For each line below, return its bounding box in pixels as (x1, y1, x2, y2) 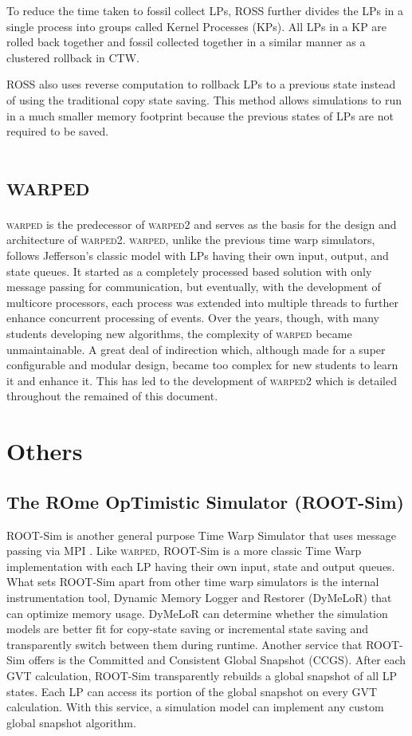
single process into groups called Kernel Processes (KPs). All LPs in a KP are (6, 18, 387, 34)
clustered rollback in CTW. (6, 49, 139, 65)
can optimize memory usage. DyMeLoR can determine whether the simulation (6, 604, 388, 621)
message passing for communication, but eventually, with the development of (6, 278, 381, 295)
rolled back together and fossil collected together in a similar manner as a (6, 33, 366, 50)
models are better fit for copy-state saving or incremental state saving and (6, 620, 368, 637)
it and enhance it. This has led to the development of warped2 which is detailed (6, 372, 398, 388)
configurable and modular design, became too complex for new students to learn (6, 356, 398, 373)
